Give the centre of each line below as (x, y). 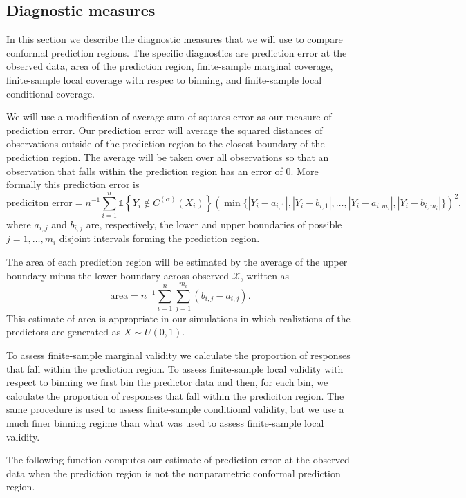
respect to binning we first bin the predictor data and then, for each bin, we (167, 382)
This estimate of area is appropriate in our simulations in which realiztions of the (178, 318)
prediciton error (39, 203)
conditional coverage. (50, 93)
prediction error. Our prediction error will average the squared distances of (165, 130)
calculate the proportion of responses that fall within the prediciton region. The (175, 395)
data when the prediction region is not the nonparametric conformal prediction (174, 473)
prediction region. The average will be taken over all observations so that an (168, 157)
